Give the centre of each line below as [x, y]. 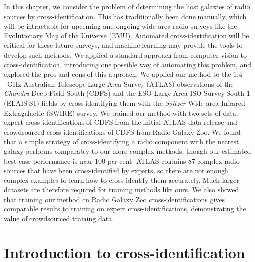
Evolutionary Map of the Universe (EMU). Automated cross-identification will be [127, 35]
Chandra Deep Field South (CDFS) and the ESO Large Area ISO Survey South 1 [127, 93]
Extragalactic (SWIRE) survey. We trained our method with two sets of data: [121, 112]
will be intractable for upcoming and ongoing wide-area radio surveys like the [121, 26]
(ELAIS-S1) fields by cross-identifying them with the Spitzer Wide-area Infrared [125, 102]
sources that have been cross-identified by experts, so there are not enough [116, 170]
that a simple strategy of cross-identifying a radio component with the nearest [122, 141]
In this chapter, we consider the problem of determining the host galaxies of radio [127, 6]
